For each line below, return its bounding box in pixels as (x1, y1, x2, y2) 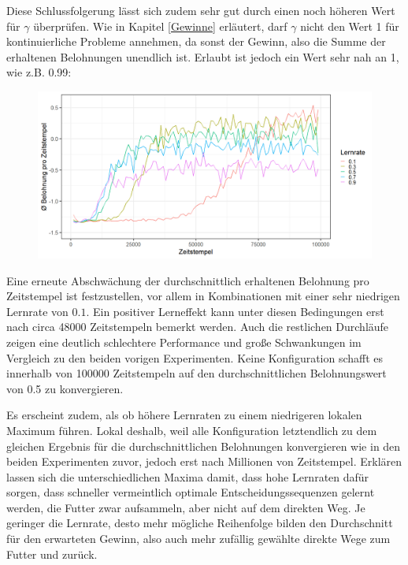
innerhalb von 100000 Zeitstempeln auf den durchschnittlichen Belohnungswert (6, 365, 387, 381)
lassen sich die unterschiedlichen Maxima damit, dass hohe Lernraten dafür (6, 468, 369, 485)
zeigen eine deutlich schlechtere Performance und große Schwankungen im (6, 333, 362, 350)
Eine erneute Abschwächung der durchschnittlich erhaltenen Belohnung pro (6, 272, 369, 288)
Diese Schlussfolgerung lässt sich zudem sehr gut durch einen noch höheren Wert (6, 2, 395, 18)
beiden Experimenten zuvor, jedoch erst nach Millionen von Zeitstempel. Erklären (6, 453, 402, 470)
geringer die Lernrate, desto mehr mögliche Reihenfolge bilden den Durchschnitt (6, 515, 393, 531)
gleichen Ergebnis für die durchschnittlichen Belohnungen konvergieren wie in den (6, 437, 401, 454)
